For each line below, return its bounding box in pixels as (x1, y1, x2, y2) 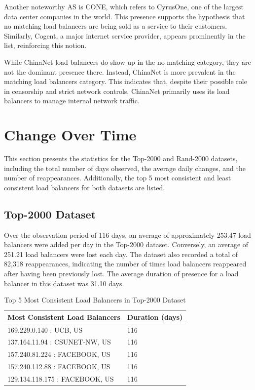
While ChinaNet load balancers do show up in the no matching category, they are (4, 56, 251, 67)
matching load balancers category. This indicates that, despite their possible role (4, 76, 247, 87)
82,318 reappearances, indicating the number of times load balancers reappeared (4, 259, 247, 269)
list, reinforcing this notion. (4, 40, 87, 50)
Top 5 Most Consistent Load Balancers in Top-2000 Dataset (4, 295, 186, 305)
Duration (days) (127, 311, 183, 322)
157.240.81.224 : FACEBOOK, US (7, 349, 110, 359)
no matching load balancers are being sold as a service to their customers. (4, 21, 227, 31)
